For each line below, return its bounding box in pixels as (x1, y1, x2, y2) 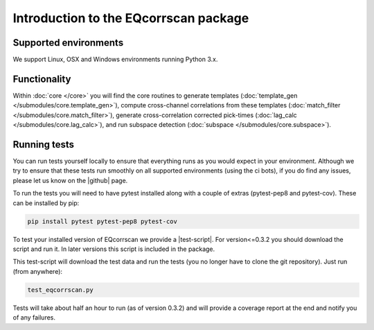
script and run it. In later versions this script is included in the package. (12, 245, 215, 253)
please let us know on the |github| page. (12, 176, 128, 184)
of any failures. (12, 313, 55, 322)
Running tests (12, 139, 75, 150)
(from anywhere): (12, 267, 62, 275)
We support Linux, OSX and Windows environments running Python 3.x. (12, 55, 218, 64)
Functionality (12, 73, 71, 85)
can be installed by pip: (12, 198, 80, 207)
